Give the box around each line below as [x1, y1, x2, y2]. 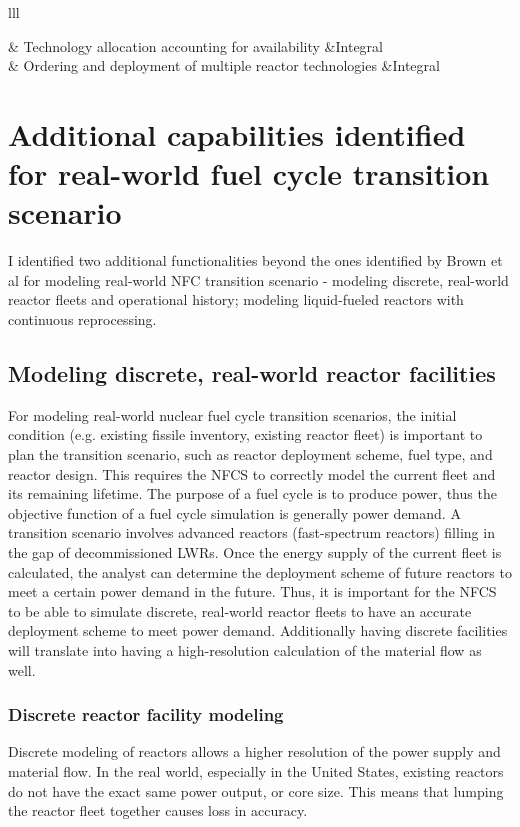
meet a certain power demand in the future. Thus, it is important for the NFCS [8, 581, 497, 602]
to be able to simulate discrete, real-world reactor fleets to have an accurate [8, 600, 472, 621]
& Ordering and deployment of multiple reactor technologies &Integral [8, 55, 440, 76]
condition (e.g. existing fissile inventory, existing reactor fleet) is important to [8, 424, 483, 445]
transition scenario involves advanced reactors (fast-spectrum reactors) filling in [8, 522, 495, 543]
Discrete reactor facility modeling [8, 702, 284, 727]
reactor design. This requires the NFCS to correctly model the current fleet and [8, 463, 496, 484]
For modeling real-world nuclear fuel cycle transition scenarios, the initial [8, 404, 457, 425]
